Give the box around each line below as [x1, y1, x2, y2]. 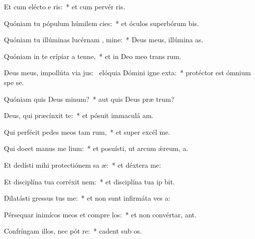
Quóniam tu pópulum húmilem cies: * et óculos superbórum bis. [4, 18, 199, 28]
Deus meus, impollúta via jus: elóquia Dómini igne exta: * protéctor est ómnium [4, 67, 251, 78]
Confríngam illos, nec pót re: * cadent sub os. [4, 226, 142, 236]
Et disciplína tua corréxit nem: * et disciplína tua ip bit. [4, 176, 175, 186]
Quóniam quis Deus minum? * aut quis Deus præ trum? [4, 93, 174, 104]
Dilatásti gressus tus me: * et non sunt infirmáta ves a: [4, 193, 170, 203]
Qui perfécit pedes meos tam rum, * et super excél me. [4, 126, 170, 137]
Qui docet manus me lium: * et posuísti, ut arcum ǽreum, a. [4, 143, 188, 153]
